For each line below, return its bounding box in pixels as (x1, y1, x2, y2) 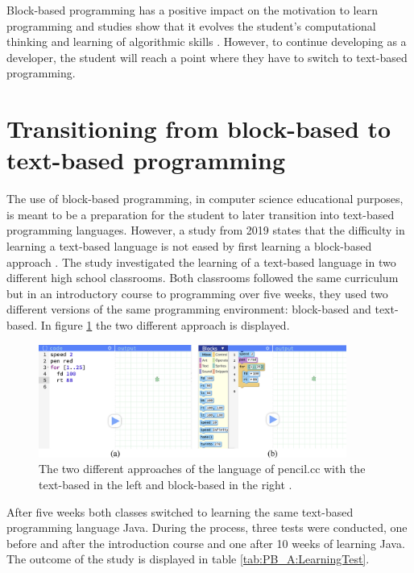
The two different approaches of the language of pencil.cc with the (39, 460, 366, 477)
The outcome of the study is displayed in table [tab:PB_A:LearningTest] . (6, 550, 370, 567)
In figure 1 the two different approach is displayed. (40, 317, 290, 334)
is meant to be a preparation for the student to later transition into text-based (6, 206, 395, 222)
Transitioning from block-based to (6, 112, 391, 145)
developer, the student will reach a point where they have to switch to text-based (6, 48, 408, 65)
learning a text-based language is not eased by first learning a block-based (6, 238, 372, 255)
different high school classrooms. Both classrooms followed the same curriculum (6, 269, 399, 286)
